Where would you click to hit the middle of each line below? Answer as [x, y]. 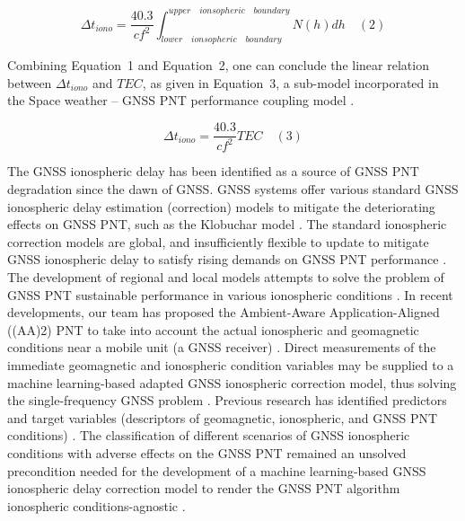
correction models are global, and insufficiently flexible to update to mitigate [218, 241]
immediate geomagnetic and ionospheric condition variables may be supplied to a [231, 365]
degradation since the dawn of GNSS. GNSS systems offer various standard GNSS [233, 189]
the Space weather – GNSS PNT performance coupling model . [181, 100]
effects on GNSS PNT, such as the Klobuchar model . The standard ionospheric [227, 224]
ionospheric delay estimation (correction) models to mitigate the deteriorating [221, 206]
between [30, 82]
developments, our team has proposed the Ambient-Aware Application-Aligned [224, 312]
